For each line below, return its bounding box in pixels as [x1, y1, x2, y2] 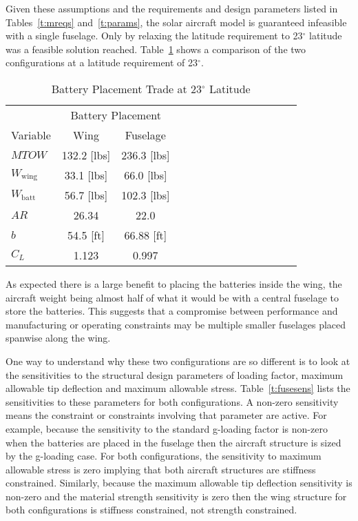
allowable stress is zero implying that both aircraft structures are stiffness [6, 462, 316, 476]
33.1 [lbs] [64, 166, 108, 183]
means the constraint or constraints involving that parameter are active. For [6, 408, 327, 422]
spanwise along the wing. [6, 331, 111, 345]
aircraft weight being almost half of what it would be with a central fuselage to [6, 290, 339, 304]
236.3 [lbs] [121, 146, 170, 163]
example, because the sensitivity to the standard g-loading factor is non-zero [6, 421, 328, 435]
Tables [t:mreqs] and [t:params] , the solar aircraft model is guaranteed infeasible [6, 14, 347, 29]
